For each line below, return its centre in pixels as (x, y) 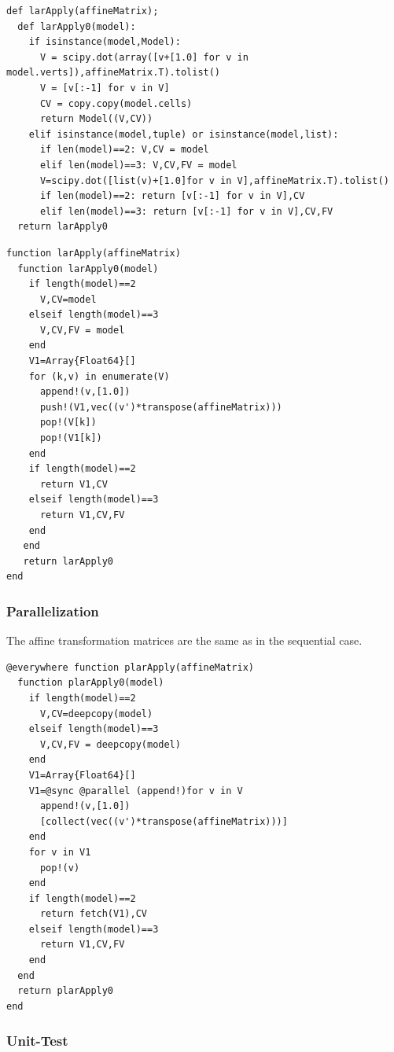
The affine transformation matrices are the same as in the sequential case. (184, 640)
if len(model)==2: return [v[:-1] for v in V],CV (172, 196)
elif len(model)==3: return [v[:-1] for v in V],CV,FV (186, 211)
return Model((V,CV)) (96, 119)
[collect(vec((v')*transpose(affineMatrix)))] (164, 821)
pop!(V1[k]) (71, 438)
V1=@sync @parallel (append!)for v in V (136, 791)
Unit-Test (37, 1041)
